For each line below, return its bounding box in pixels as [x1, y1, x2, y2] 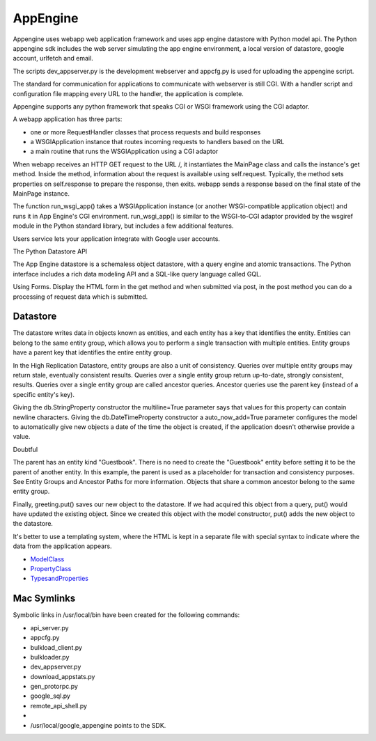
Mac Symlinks [13, 593, 76, 604]
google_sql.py [30, 692, 71, 700]
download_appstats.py [30, 672, 95, 680]
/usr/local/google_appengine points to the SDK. [30, 721, 166, 729]
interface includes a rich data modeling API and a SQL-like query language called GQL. [13, 270, 262, 278]
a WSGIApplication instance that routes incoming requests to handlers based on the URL [30, 138, 285, 146]
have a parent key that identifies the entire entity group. [13, 348, 173, 357]
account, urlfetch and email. [13, 54, 93, 63]
